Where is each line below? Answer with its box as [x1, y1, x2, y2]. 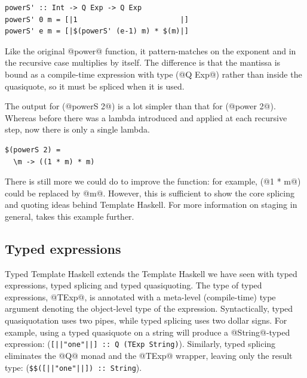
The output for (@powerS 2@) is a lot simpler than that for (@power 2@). [5, 100, 276, 112]
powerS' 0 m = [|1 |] [5, 15, 189, 24]
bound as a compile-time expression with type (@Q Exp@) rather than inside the [5, 67, 302, 80]
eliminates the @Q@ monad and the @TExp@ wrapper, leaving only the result [5, 349, 293, 361]
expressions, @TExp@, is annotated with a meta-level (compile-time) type [5, 290, 276, 303]
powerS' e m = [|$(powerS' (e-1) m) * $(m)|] [5, 27, 189, 36]
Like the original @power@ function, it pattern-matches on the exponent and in [5, 44, 296, 57]
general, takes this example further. [5, 210, 134, 222]
